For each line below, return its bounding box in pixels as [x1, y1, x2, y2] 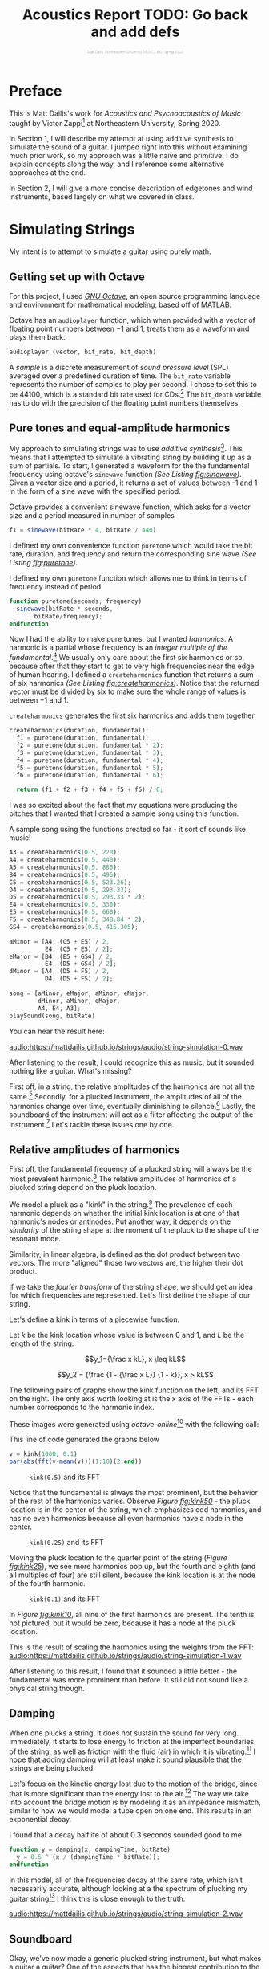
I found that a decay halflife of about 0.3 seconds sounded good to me [9, 1830, 243, 1840]
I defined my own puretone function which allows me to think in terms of [9, 573, 247, 583]
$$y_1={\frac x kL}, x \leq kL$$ [84, 1354, 187, 1364]
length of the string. [9, 1339, 74, 1348]
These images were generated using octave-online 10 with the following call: [9, 1417, 259, 1429]
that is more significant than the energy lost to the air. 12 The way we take [9, 1788, 249, 1799]
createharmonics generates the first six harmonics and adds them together [9, 711, 255, 720]
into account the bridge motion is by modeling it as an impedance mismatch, [9, 1797, 261, 1808]
